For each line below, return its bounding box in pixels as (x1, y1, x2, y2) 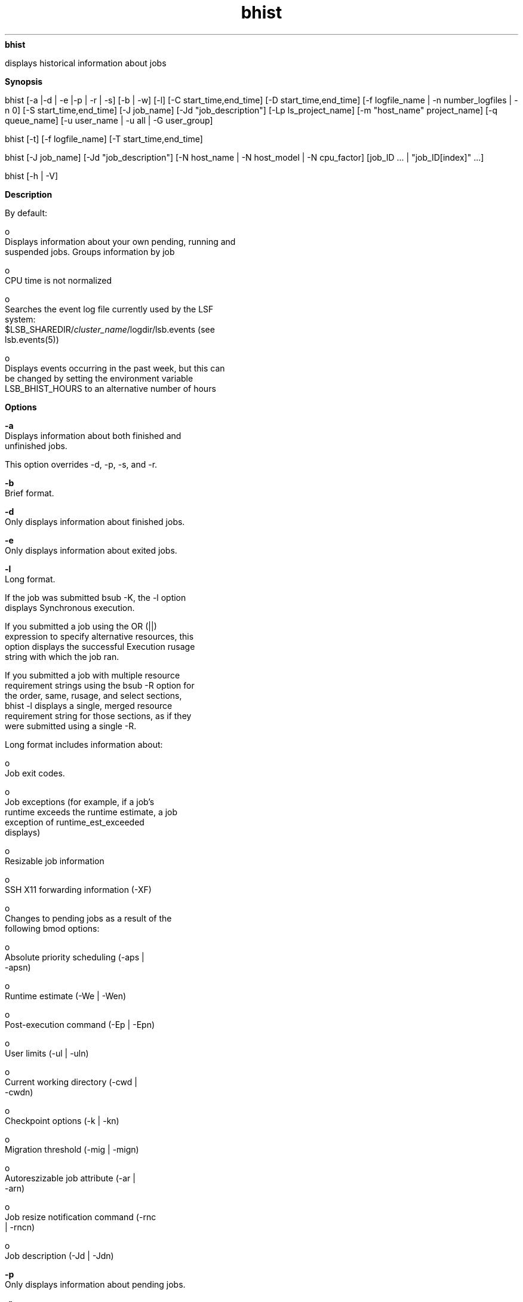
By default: (5, 207, 48, 218)
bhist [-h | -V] (5, 170, 58, 181)
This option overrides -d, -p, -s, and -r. (5, 459, 158, 469)
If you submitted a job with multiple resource (5, 670, 180, 680)
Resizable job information (5, 855, 104, 866)
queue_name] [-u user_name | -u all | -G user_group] (5, 115, 213, 125)
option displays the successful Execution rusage (5, 641, 195, 652)
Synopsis (5, 76, 43, 87)
